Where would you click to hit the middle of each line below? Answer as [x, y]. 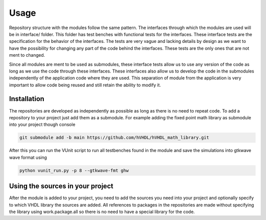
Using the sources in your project [61, 186]
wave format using [28, 157]
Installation [27, 99]
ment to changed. [27, 55]
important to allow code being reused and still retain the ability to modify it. [85, 85]
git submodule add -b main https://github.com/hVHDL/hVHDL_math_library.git [114, 138]
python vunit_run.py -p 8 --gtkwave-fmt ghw [74, 170]
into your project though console [42, 125]
